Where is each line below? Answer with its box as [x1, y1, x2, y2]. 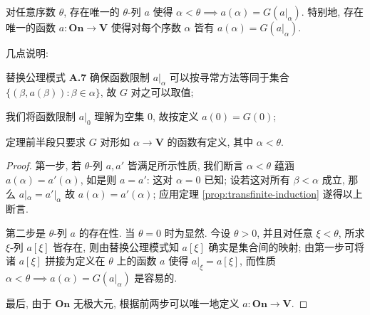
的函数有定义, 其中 [167, 134, 254, 149]
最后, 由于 [6, 295, 52, 310]
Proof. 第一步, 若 [6, 158, 82, 173]
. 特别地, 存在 [301, 4, 364, 18]
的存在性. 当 [78, 225, 135, 240]
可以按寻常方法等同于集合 [169, 69, 289, 84]
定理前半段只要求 [6, 134, 86, 149]
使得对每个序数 [111, 20, 181, 34]
